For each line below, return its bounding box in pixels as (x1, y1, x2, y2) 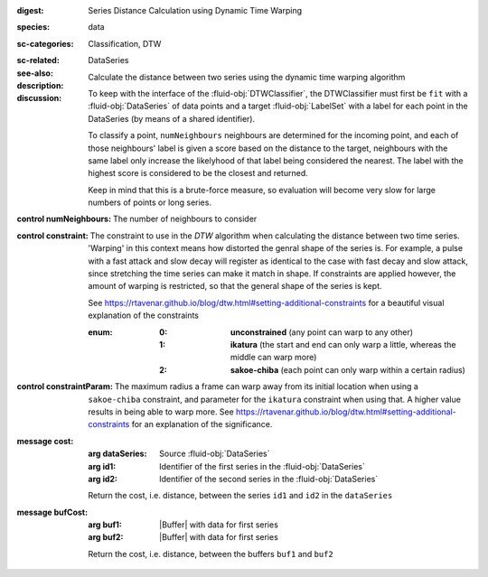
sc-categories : (16, 38, 74, 49)
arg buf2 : (88, 532, 124, 543)
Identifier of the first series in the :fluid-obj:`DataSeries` (159, 461, 365, 471)
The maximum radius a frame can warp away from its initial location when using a (114, 381, 419, 392)
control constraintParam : (16, 381, 113, 392)
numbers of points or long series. (88, 197, 212, 208)
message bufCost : (16, 507, 89, 517)
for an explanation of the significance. (131, 419, 273, 430)
